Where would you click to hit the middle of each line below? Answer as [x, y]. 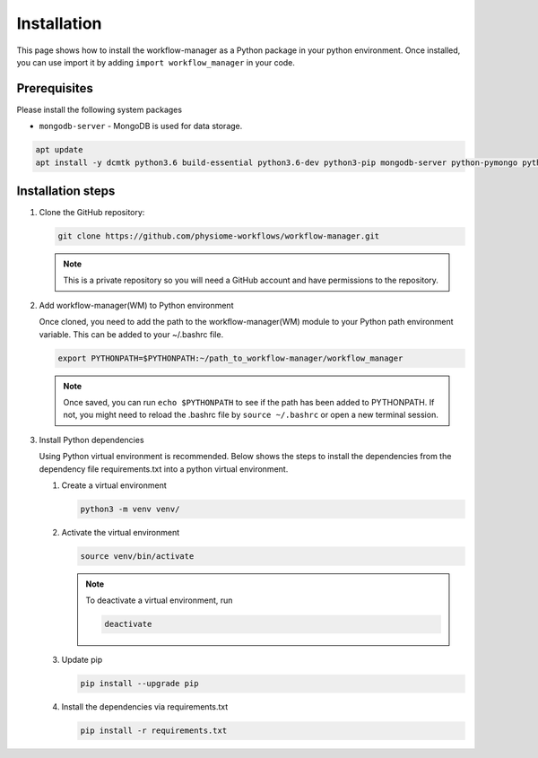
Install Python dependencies [91, 440]
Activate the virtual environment [121, 532]
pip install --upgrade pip [139, 684]
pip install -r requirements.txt [154, 731]
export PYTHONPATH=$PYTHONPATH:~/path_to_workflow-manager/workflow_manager [230, 358]
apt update [59, 150]
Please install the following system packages [100, 109]
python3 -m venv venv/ [130, 509]
